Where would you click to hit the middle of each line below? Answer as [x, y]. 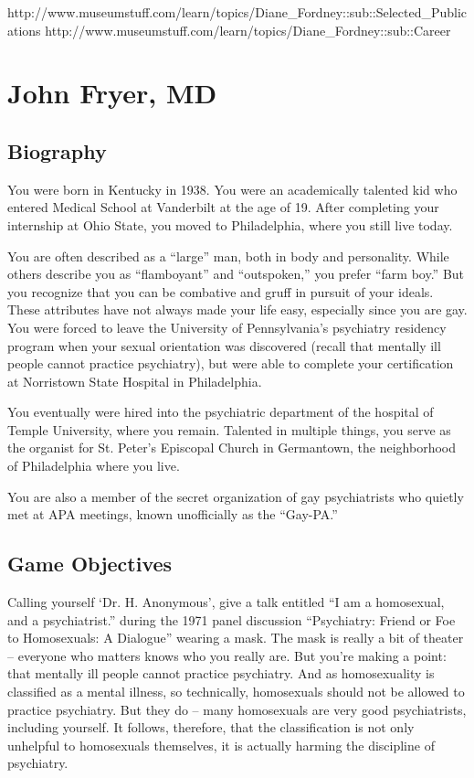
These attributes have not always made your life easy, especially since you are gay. [237, 309]
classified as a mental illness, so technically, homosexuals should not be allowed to [236, 692]
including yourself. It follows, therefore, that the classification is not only [211, 727]
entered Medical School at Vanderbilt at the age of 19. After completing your [223, 207]
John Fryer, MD [112, 93]
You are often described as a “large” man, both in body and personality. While [228, 256]
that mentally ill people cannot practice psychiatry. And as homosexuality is [221, 673]
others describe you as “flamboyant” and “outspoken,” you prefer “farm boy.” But [236, 274]
